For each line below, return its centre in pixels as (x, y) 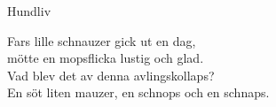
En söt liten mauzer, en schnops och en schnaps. (138, 92)
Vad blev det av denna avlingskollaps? (111, 75)
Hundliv (29, 11)
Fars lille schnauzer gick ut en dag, (102, 40)
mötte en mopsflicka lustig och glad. (106, 58)
